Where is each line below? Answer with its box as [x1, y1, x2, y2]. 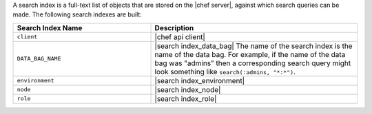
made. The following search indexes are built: [12, 10, 143, 19]
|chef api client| [154, 32, 206, 41]
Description [154, 23, 194, 32]
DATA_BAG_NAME [17, 55, 61, 62]
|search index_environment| [154, 76, 245, 85]
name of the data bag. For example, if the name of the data [154, 49, 346, 59]
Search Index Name [17, 23, 83, 32]
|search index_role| [154, 93, 217, 103]
